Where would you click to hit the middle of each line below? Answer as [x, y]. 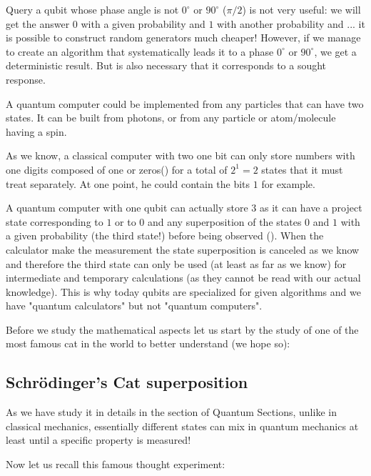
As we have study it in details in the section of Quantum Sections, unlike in [171, 412]
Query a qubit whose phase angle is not [92, 9]
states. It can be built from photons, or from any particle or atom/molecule [171, 118]
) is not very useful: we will [301, 9]
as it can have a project [311, 208]
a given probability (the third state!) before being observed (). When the [165, 235]
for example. [288, 183]
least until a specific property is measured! [98, 440]
